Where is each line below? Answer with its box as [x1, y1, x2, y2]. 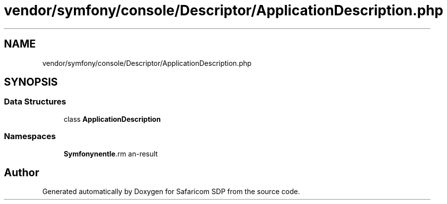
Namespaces [4, 131, 56, 142]
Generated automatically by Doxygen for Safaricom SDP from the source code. [42, 187, 300, 196]
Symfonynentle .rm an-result [64, 149, 158, 158]
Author [4, 166, 39, 179]
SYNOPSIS [4, 76, 58, 89]
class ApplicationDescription [64, 114, 161, 123]
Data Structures [4, 97, 66, 107]
